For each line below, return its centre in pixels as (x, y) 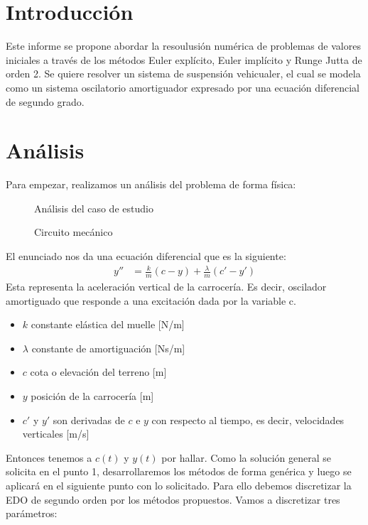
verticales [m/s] (56, 434)
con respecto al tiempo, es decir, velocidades (248, 420)
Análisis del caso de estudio (94, 208)
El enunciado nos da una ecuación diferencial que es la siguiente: (146, 256)
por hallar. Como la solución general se (246, 457)
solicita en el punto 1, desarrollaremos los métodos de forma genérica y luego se (179, 471)
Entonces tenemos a (49, 457)
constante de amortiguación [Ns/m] (108, 348)
